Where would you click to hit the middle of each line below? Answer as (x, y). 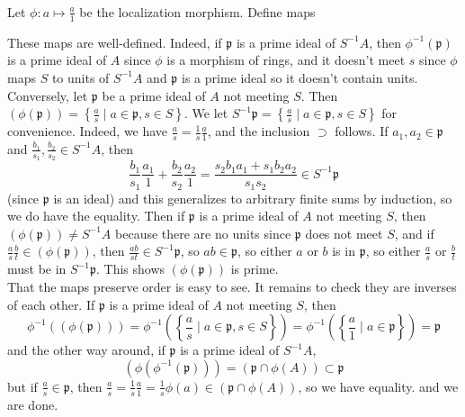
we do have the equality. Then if (96, 216)
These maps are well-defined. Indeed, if (115, 42)
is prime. (255, 269)
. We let (206, 113)
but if (22, 386)
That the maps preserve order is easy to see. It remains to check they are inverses (232, 286)
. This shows (130, 269)
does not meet (344, 233)
